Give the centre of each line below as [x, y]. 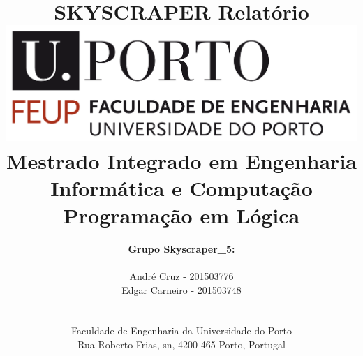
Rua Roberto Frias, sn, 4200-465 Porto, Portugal [181, 344]
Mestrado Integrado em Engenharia [181, 160]
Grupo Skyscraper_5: [181, 248]
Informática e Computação [181, 187]
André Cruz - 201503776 [181, 276]
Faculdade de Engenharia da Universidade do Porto [181, 331]
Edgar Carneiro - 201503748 [181, 289]
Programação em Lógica [181, 215]
